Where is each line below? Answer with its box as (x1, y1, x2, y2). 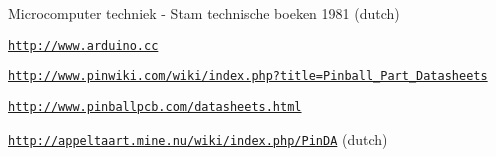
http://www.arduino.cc (8, 38, 159, 53)
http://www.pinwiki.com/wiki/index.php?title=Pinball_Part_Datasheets (8, 69, 488, 84)
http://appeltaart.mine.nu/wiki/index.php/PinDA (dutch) (8, 128, 388, 149)
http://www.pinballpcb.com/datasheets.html (8, 99, 302, 114)
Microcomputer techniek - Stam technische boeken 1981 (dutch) (8, 3, 400, 23)
